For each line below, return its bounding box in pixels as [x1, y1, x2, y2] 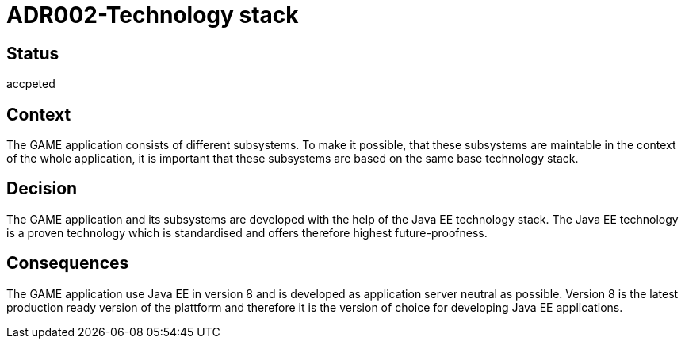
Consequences [6, 253, 129, 274]
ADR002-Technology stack [6, 2, 299, 29]
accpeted [6, 77, 55, 91]
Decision [6, 178, 78, 199]
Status [6, 43, 59, 63]
